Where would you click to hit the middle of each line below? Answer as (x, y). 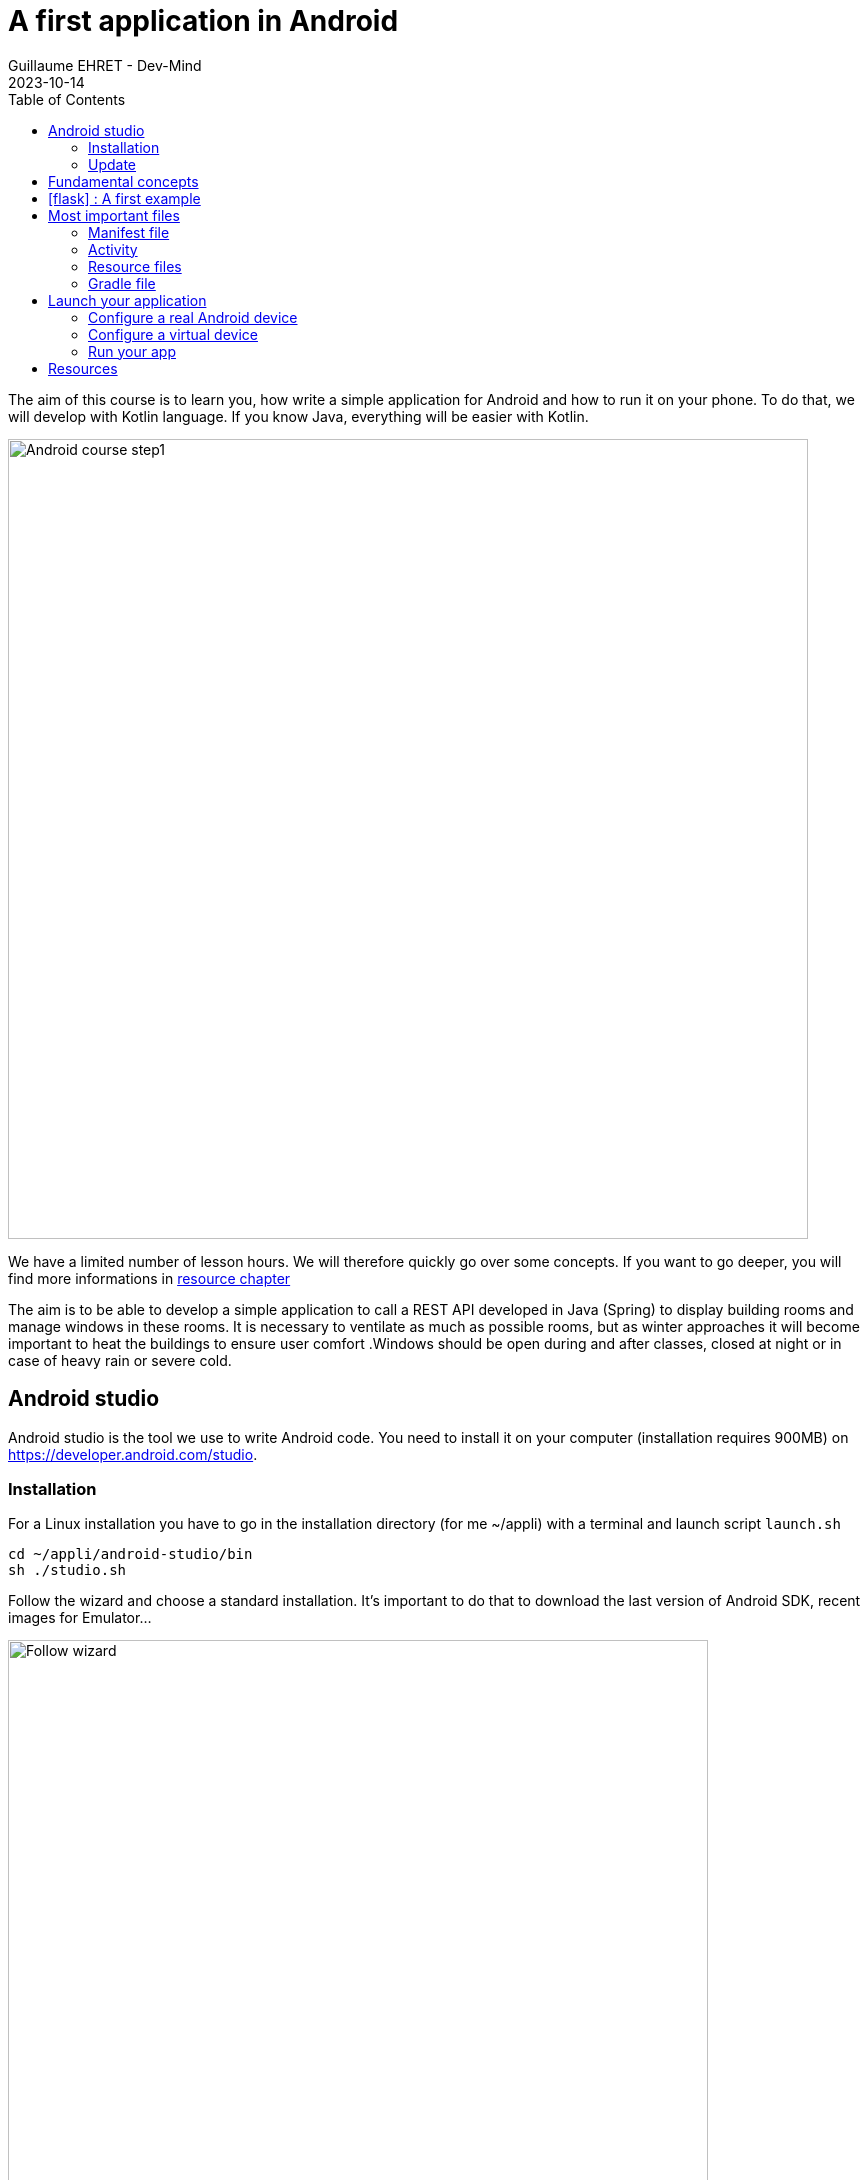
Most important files (114, 215)
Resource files (135, 266)
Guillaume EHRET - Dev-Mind (105, 65)
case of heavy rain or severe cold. (120, 1360)
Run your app (132, 351)
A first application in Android (203, 21)
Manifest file (129, 232)
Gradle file (122, 283)
